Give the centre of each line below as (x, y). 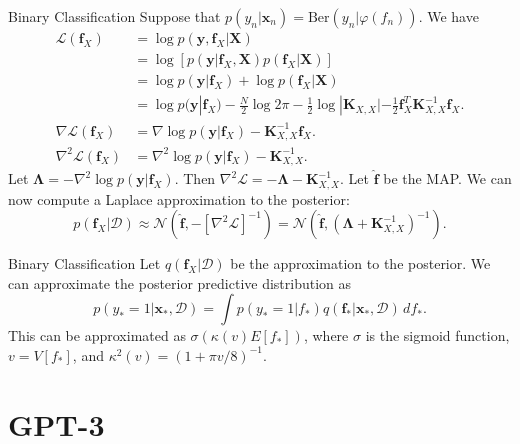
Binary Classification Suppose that (114, 16)
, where (326, 335)
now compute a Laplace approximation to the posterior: (179, 198)
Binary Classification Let (84, 263)
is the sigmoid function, (437, 335)
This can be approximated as (97, 335)
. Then (195, 178)
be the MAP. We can (447, 178)
